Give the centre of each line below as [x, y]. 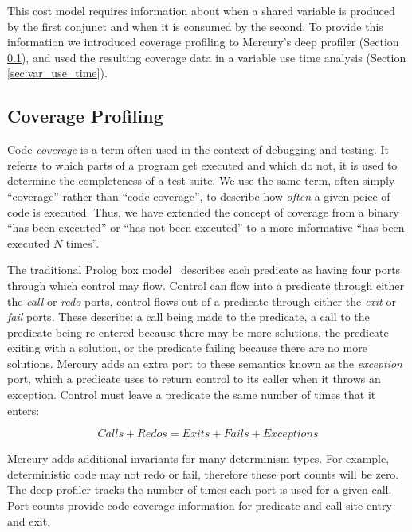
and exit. [29, 520]
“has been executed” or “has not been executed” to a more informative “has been [206, 227]
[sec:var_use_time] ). [57, 73]
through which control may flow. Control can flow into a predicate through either [206, 285]
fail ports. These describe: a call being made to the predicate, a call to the [188, 317]
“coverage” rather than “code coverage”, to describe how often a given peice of [199, 196]
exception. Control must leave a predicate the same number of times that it [192, 395]
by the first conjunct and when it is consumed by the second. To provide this [195, 26]
